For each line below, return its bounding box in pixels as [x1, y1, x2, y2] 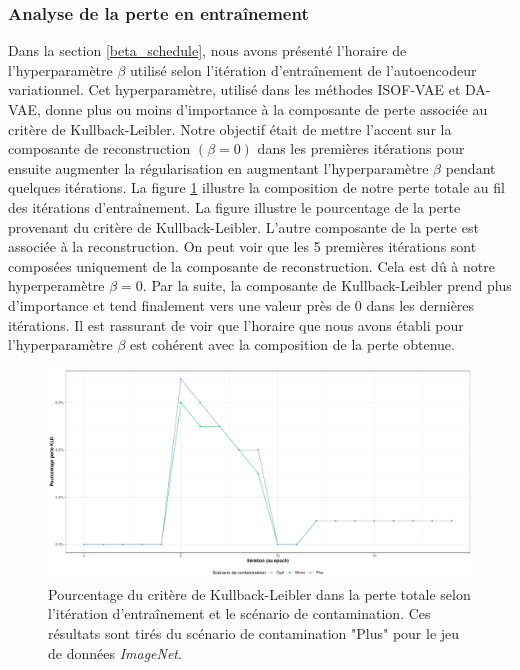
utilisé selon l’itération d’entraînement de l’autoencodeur [130, 59, 477, 80]
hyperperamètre [8, 275, 105, 296]
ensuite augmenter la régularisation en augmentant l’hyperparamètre [8, 157, 429, 178]
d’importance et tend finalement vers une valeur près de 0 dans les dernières [8, 294, 475, 315]
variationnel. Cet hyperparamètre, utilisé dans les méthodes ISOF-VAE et [8, 79, 461, 100]
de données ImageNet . [48, 642, 182, 663]
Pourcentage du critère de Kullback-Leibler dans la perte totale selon [48, 583, 471, 604]
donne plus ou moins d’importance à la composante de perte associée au [45, 99, 488, 119]
